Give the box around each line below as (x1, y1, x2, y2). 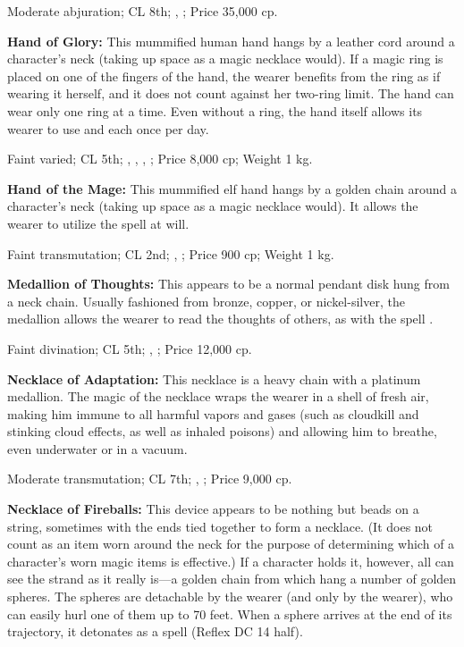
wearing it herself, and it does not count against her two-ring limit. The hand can (7, 84, 454, 103)
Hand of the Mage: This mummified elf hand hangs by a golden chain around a (7, 179, 458, 197)
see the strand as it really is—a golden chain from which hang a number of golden (7, 569, 457, 588)
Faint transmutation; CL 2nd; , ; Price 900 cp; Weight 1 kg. (7, 244, 334, 263)
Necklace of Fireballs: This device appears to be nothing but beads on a (7, 500, 419, 518)
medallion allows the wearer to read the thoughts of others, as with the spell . (7, 309, 434, 328)
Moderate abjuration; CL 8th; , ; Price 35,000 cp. (7, 2, 278, 20)
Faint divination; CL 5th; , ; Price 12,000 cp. (7, 339, 252, 357)
